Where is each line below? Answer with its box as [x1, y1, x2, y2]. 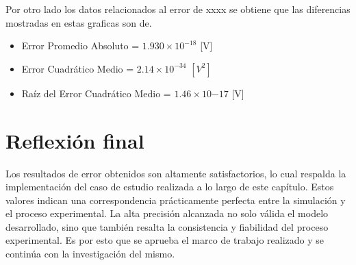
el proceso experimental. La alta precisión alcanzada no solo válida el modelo [5, 206, 329, 220]
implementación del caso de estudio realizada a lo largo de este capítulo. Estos [5, 179, 334, 194]
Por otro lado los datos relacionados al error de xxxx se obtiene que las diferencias [5, 2, 351, 16]
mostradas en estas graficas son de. [5, 15, 152, 29]
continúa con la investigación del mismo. [5, 247, 175, 261]
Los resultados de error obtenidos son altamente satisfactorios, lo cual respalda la [5, 166, 346, 180]
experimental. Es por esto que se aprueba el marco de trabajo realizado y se [5, 233, 325, 247]
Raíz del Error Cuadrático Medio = [21, 86, 171, 100]
